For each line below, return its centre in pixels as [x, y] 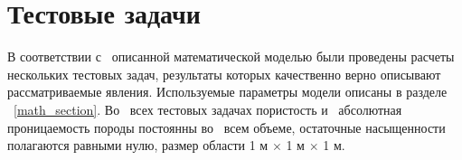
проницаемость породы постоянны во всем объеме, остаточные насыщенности [226, 127]
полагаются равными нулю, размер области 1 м [138, 145]
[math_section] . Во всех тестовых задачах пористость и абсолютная [208, 109]
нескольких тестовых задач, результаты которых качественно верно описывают [224, 74]
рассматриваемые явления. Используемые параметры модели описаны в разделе [227, 92]
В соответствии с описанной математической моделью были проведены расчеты [231, 56]
